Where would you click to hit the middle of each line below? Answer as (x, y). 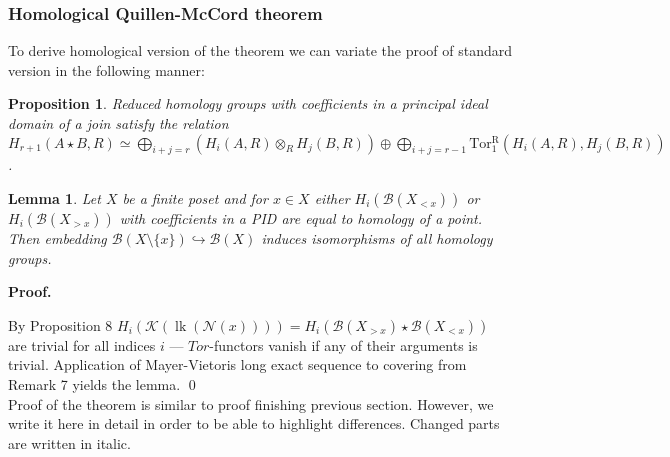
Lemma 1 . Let (54, 197)
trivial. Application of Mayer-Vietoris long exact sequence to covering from (237, 364)
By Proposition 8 (60, 324)
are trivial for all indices (82, 344)
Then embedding (57, 237)
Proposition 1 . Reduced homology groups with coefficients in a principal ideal (248, 103)
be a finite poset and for (195, 197)
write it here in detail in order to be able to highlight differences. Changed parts (254, 423)
